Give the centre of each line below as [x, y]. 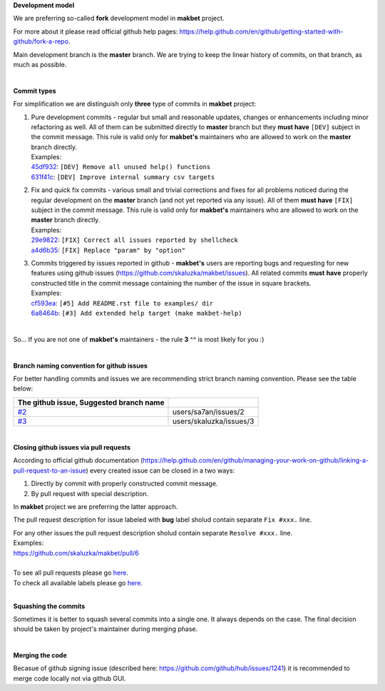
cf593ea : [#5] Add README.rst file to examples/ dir [122, 303]
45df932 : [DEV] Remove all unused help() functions [121, 167]
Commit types [35, 91]
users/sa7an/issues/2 [209, 412]
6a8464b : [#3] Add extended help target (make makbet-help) [137, 313]
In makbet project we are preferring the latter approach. [96, 507]
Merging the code [40, 655]
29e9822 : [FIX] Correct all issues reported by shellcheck [134, 240]
